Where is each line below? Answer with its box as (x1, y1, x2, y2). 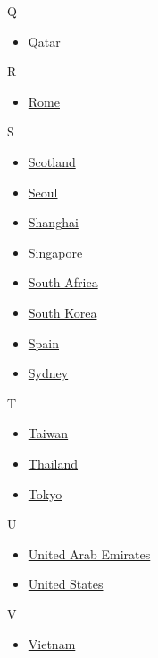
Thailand (28, 453, 79, 472)
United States (28, 575, 104, 593)
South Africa (28, 273, 98, 292)
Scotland (28, 152, 76, 171)
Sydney (28, 364, 69, 382)
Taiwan (28, 424, 69, 443)
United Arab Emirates (28, 544, 151, 563)
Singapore (28, 242, 83, 261)
